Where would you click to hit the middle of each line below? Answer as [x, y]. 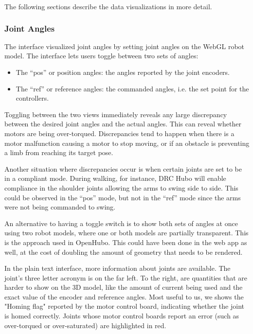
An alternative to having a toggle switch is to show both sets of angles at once [121, 223]
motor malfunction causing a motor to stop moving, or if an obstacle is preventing [127, 143]
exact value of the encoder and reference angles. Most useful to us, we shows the [124, 296]
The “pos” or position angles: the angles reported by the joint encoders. [123, 72]
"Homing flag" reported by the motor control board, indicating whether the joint [124, 306]
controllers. [32, 98]
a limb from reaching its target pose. [59, 152]
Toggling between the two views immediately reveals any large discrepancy [116, 114]
